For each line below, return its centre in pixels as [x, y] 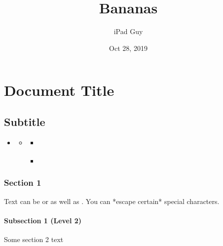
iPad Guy [128, 31]
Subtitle [25, 121]
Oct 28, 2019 [128, 48]
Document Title [59, 90]
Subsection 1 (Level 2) [43, 220]
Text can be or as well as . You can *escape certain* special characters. [112, 201]
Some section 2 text [34, 239]
